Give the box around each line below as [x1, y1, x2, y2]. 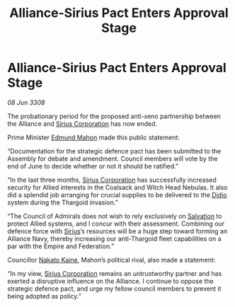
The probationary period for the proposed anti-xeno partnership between [7, 112, 222, 120]
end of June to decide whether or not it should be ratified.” [7, 161, 179, 170]
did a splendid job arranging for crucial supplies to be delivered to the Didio [7, 190, 227, 199]
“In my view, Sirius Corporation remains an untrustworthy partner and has [7, 269, 222, 277]
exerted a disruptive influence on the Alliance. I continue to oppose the [7, 277, 214, 285]
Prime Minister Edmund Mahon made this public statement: [7, 133, 180, 141]
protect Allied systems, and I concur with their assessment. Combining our [7, 219, 225, 228]
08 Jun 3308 [7, 98, 45, 107]
